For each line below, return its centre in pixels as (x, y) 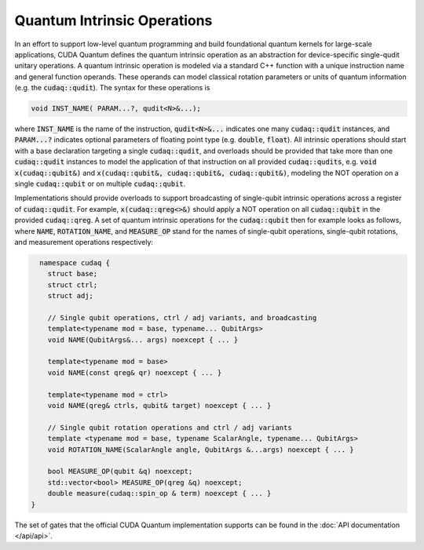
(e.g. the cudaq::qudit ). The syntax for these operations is (112, 88)
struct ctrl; (73, 285)
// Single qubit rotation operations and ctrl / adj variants (170, 427)
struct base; (73, 274)
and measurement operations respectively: (84, 242)
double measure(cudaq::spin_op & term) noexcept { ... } (159, 494)
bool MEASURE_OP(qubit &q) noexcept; (120, 472)
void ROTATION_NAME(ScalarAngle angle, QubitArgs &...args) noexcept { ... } (201, 450)
